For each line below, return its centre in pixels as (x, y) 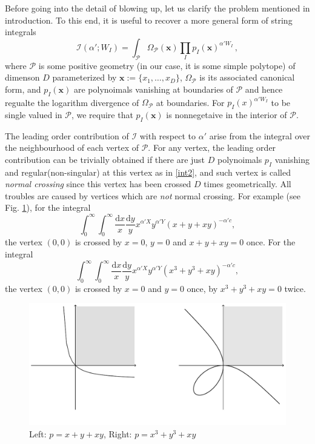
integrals (21, 32)
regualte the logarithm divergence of (72, 102)
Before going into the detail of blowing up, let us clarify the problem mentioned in (157, 8)
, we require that (102, 114)
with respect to (167, 135)
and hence (264, 89)
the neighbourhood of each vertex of (72, 147)
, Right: (118, 434)
